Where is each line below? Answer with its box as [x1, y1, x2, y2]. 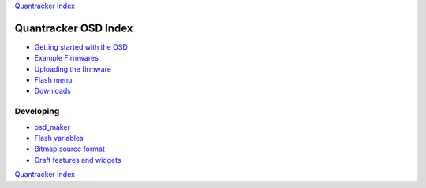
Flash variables [34, 134, 84, 142]
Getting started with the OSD [34, 42, 128, 51]
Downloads [34, 87, 71, 96]
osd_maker [34, 122, 71, 131]
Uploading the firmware [34, 64, 112, 74]
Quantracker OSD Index [14, 21, 133, 35]
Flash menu [34, 76, 73, 85]
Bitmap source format [34, 144, 106, 153]
